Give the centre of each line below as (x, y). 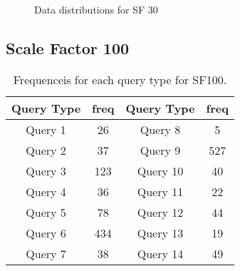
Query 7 (46, 253)
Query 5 (46, 212)
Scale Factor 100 (68, 47)
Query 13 (160, 232)
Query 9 (160, 150)
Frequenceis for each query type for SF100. (120, 79)
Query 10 (160, 170)
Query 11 (160, 191)
